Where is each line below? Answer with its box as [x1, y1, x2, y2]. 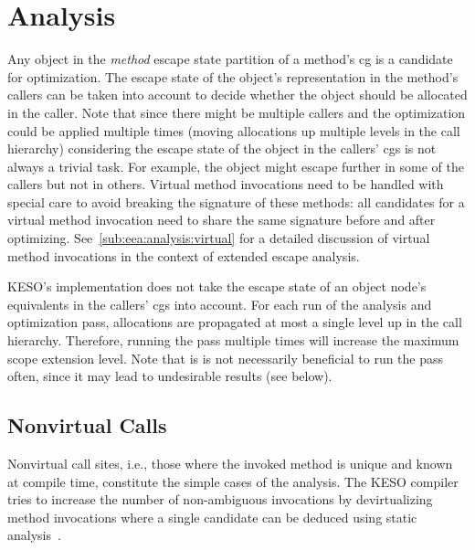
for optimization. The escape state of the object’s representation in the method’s [7, 67, 459, 86]
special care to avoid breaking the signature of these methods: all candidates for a [7, 192, 465, 211]
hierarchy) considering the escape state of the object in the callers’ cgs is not [7, 139, 437, 158]
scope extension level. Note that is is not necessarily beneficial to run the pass [7, 348, 444, 367]
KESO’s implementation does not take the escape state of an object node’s [7, 277, 427, 296]
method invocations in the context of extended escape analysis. [7, 246, 360, 265]
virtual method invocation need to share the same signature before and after [7, 210, 436, 229]
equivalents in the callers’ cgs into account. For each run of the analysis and [7, 294, 432, 313]
